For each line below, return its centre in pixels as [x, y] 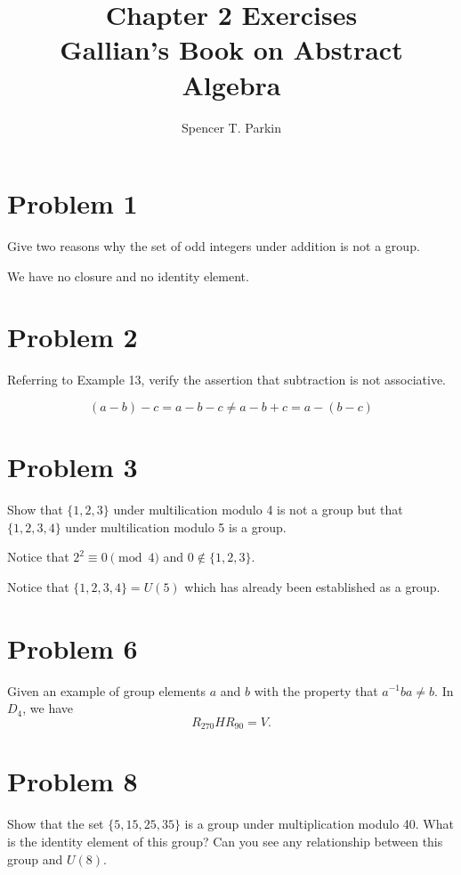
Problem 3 [73, 467]
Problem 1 [73, 203]
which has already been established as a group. [312, 586]
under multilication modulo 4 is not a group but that [258, 510]
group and [35, 859]
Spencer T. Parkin [231, 127]
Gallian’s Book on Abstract [231, 49]
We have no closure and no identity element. [128, 275]
